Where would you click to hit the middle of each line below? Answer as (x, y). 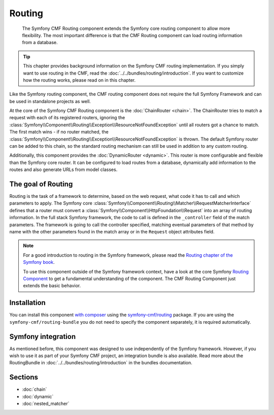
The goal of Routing (41, 184)
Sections (24, 377)
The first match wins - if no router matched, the (59, 132)
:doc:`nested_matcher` (46, 404)
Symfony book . (39, 262)
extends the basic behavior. (52, 286)
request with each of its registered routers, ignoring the (67, 118)
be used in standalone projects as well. (50, 101)
